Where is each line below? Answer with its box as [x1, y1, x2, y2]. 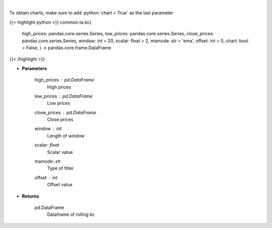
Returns [22, 193, 39, 199]
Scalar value [47, 149, 73, 155]
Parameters [22, 65, 47, 71]
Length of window [47, 132, 85, 138]
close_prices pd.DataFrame [34, 109, 97, 115]
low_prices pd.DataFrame [34, 93, 93, 99]
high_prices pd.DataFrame [34, 77, 95, 83]
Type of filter [47, 165, 74, 171]
